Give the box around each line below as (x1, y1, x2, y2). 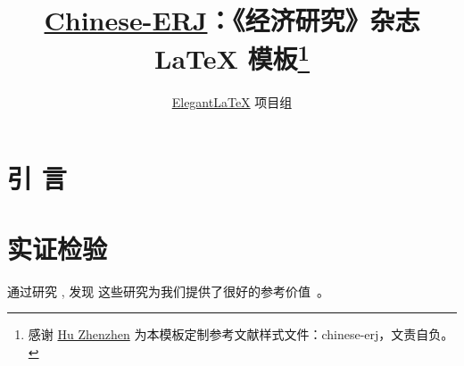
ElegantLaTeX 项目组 (171, 92, 293, 111)
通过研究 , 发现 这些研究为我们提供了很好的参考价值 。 (7, 281, 329, 300)
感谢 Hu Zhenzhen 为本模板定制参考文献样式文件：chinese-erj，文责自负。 (28, 325, 454, 344)
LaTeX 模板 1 (154, 37, 310, 77)
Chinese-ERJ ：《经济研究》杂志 (44, 2, 420, 38)
